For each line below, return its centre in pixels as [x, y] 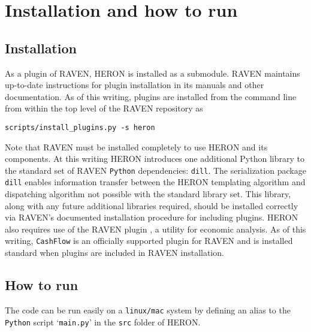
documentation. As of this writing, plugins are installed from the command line [151, 96]
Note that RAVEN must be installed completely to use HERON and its [136, 147]
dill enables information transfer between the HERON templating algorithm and [155, 182]
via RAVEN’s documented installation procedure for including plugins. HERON [152, 217]
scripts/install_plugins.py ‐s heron [80, 127]
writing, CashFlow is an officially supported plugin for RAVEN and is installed [149, 241]
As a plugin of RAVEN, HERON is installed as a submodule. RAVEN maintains [153, 73]
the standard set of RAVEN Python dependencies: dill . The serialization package [155, 170]
